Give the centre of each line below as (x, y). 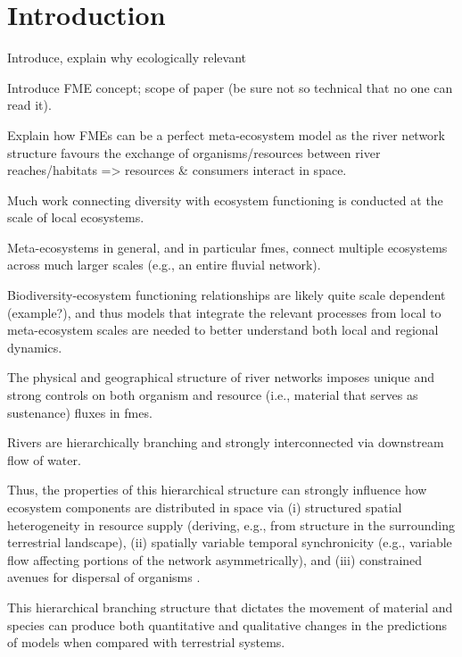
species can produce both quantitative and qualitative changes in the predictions (227, 624)
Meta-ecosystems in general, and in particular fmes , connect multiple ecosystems (227, 247)
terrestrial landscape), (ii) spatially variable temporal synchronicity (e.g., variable (230, 542)
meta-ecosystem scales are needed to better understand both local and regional (223, 330)
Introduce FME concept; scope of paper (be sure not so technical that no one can (230, 87)
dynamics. (35, 347)
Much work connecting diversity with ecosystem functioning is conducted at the (225, 200)
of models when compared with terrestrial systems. (146, 642)
